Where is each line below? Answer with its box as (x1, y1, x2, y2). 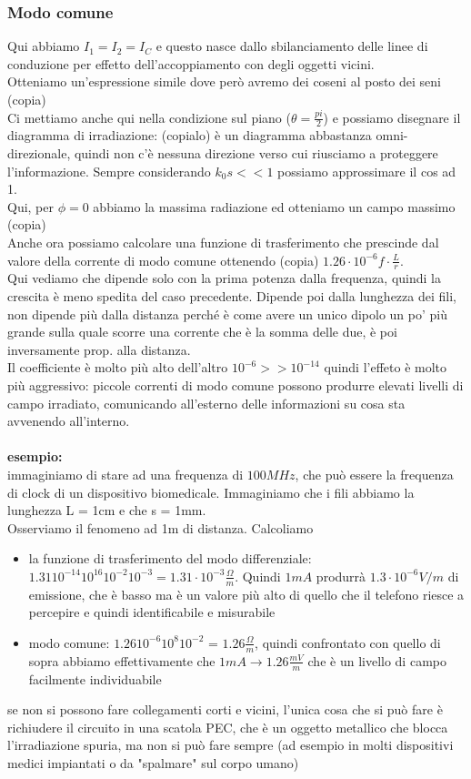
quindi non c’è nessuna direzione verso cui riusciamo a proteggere (74, 144, 438, 163)
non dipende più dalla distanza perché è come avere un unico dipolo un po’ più (7, 304, 447, 323)
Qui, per (7, 197, 55, 216)
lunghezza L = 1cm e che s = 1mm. (7, 501, 206, 520)
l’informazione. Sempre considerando (7, 161, 211, 180)
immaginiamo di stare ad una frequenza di (7, 464, 244, 483)
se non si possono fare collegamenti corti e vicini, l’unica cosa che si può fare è (7, 700, 443, 719)
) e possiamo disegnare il (323, 107, 461, 126)
